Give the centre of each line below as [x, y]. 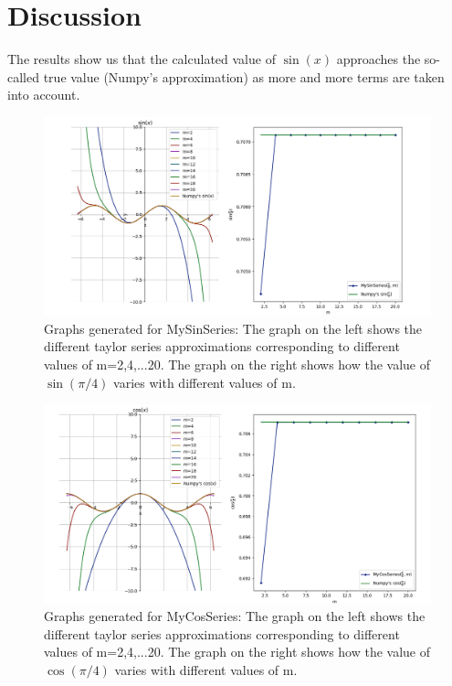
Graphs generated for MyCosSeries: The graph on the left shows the [235, 616]
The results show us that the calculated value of [142, 59]
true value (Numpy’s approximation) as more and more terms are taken [244, 76]
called [23, 76]
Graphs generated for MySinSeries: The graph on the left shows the [233, 328]
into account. [44, 95]
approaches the [378, 59]
